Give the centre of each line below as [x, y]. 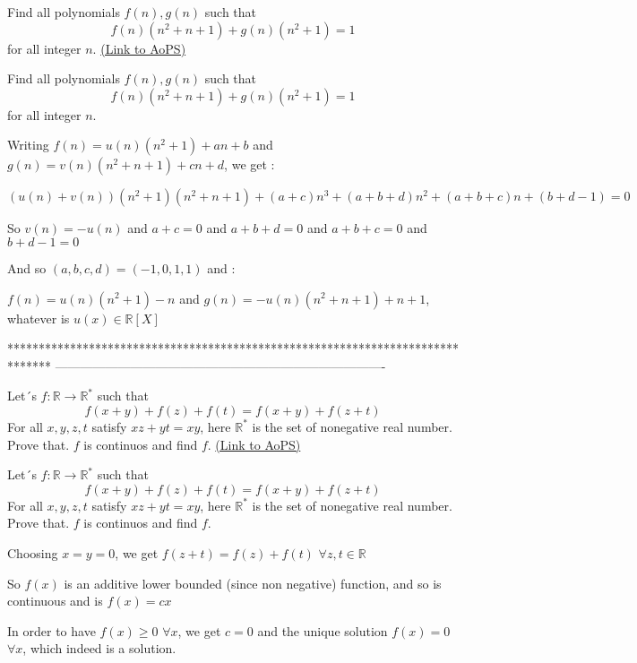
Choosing [33, 552]
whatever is [39, 318]
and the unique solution [323, 630]
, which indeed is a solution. [99, 648]
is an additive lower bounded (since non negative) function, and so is [253, 583]
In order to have [52, 630]
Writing [28, 145]
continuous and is [55, 601]
